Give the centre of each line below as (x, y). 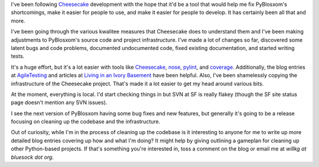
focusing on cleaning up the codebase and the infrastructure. (86, 122)
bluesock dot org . (32, 157)
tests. (18, 56)
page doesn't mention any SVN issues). (59, 102)
